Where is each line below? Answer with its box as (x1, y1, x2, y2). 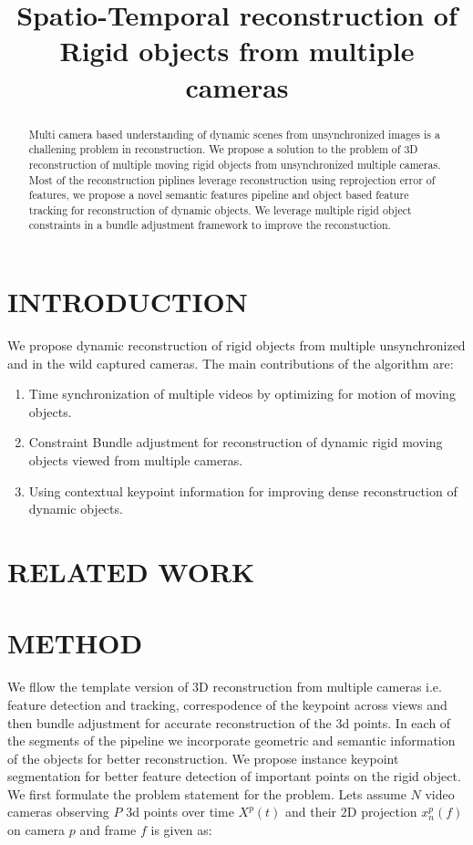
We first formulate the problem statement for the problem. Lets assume (7, 784, 406, 803)
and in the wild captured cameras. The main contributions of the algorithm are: (7, 353, 454, 372)
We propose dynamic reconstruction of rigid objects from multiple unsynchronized (7, 336, 466, 355)
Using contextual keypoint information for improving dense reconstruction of (28, 481, 458, 500)
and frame (79, 820, 137, 840)
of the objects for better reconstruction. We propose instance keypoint (7, 748, 399, 767)
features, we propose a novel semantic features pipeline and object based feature (28, 187, 409, 203)
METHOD (7, 624, 143, 662)
